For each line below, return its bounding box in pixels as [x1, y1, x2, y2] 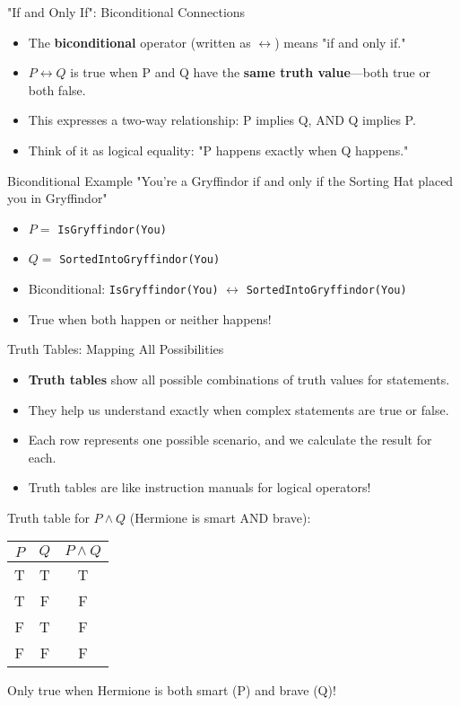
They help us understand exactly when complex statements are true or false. [28, 400, 449, 419]
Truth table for [7, 507, 90, 526]
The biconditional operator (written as [28, 32, 251, 51]
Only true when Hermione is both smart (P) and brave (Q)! [7, 681, 336, 700]
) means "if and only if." [274, 32, 406, 51]
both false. [28, 80, 86, 99]
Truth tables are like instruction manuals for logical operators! [28, 478, 371, 497]
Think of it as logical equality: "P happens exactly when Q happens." [28, 140, 409, 159]
